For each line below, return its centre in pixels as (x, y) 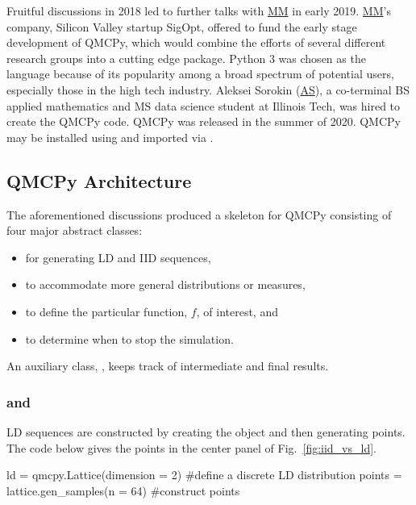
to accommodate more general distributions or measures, (165, 284)
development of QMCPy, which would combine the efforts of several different (196, 42)
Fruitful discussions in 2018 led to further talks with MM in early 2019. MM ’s (199, 10)
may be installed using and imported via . (110, 137)
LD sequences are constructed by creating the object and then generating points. (206, 431)
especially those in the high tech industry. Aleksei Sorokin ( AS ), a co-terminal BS (208, 89)
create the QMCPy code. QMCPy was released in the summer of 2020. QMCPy (204, 121)
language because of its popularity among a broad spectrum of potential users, (200, 74)
